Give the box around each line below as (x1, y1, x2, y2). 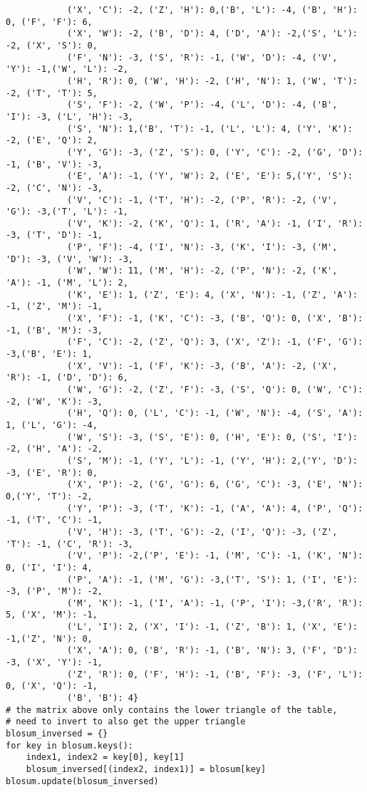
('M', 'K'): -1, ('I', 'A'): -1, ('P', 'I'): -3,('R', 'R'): (66, 598, 363, 608)
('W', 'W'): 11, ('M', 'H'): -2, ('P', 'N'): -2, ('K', (66, 266, 338, 276)
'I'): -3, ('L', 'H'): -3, (6, 111, 133, 122)
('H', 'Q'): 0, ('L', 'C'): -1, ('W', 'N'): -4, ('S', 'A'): (66, 408, 363, 419)
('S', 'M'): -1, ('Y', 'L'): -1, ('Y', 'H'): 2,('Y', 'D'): (66, 455, 358, 466)
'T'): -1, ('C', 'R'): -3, (6, 538, 133, 549)
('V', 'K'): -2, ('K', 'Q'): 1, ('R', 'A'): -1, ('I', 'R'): (66, 218, 363, 229)
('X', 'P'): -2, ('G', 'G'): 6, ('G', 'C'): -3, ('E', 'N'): (66, 479, 363, 490)
